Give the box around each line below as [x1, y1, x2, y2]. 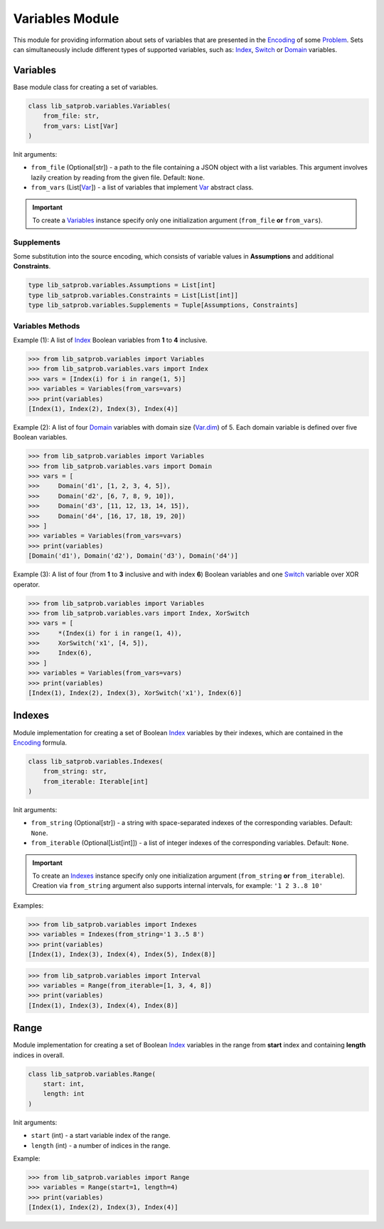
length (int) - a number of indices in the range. [31, 1141, 171, 1150]
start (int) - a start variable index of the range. [31, 1131, 171, 1140]
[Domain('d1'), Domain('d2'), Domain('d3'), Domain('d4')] [28, 552, 238, 560]
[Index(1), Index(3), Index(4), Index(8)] [28, 1001, 178, 1010]
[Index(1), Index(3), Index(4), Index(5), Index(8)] [28, 950, 216, 958]
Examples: [13, 901, 44, 910]
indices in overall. [13, 1051, 65, 1059]
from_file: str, [43, 112, 100, 120]
